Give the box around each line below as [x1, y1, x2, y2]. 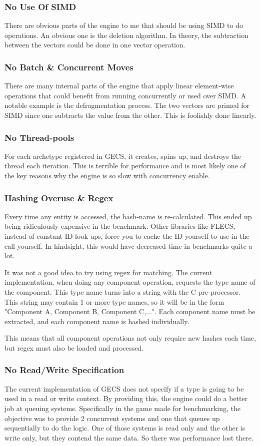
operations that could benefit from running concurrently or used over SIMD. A [4, 90, 246, 100]
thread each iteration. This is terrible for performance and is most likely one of [4, 160, 246, 171]
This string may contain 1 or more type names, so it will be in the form [4, 296, 224, 307]
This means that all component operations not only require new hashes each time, [4, 333, 256, 343]
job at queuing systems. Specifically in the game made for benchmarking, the [4, 403, 241, 413]
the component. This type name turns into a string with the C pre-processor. [4, 286, 241, 297]
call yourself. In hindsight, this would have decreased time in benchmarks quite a [4, 240, 252, 251]
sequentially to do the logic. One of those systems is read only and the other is [4, 423, 245, 433]
